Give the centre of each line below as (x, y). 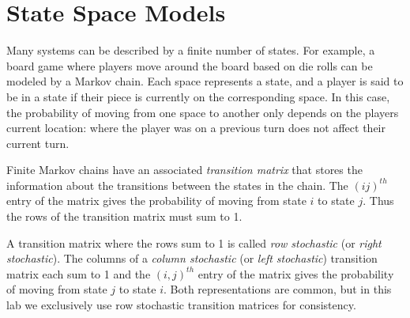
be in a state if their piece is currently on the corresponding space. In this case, (198, 96)
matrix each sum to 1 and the (79, 273)
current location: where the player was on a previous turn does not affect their (196, 128)
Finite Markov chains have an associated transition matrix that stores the (184, 170)
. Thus (378, 201)
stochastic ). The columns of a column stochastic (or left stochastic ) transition (192, 258)
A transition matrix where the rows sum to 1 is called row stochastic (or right (194, 242)
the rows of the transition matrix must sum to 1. (124, 216)
